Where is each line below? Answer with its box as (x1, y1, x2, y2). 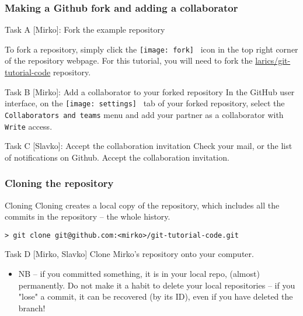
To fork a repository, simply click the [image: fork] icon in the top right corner (5, 43, 298, 55)
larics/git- (255, 54, 291, 67)
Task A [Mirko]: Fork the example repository (5, 23, 165, 36)
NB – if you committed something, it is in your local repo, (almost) (18, 268, 260, 280)
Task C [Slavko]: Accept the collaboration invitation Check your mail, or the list (5, 140, 292, 152)
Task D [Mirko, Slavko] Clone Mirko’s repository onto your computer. (5, 248, 254, 260)
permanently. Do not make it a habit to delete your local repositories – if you (18, 279, 295, 291)
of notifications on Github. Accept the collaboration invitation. (5, 151, 229, 163)
